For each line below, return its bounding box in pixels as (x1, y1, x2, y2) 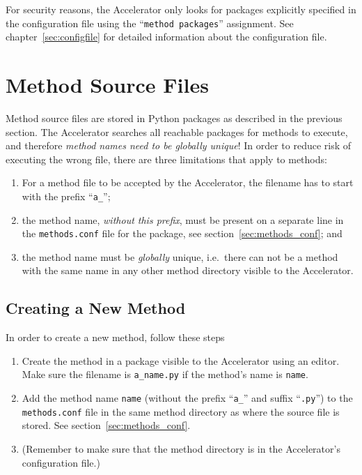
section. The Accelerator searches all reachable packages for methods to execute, (6, 124, 348, 139)
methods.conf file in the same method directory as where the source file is (22, 404, 340, 419)
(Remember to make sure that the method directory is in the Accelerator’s (22, 441, 340, 455)
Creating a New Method (6, 297, 186, 319)
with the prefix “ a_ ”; (22, 188, 111, 203)
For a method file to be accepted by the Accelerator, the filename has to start (22, 175, 354, 190)
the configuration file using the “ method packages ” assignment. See (6, 15, 294, 30)
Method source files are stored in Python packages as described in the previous (6, 110, 343, 125)
